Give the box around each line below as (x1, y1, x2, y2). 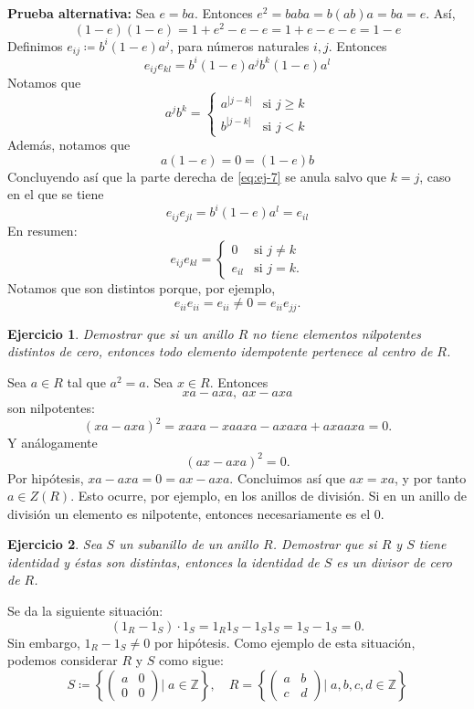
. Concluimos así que (229, 468, 345, 487)
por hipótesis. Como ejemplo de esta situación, (153, 632, 416, 651)
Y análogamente (7, 433, 98, 452)
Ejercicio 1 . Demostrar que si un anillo (7, 323, 234, 343)
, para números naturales (169, 36, 310, 55)
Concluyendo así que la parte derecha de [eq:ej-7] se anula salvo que (7, 166, 386, 185)
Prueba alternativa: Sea (7, 4, 155, 22)
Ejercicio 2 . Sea (7, 534, 102, 554)
